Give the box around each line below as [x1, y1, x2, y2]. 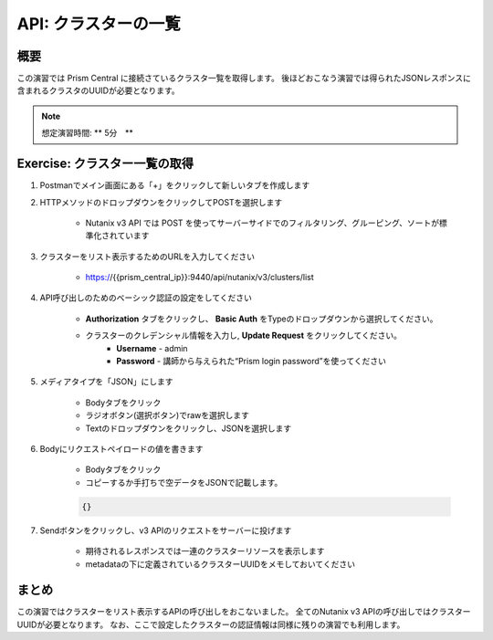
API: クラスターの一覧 [16, 14, 182, 34]
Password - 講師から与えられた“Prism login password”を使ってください [116, 356, 387, 367]
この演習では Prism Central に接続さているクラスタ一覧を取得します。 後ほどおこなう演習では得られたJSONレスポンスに [16, 73, 472, 84]
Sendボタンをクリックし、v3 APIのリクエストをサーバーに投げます [39, 525, 292, 536]
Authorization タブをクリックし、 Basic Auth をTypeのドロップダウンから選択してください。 [85, 313, 438, 324]
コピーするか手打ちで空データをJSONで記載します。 [85, 477, 283, 488]
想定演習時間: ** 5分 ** [41, 128, 134, 139]
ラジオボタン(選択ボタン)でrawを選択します [85, 410, 250, 421]
